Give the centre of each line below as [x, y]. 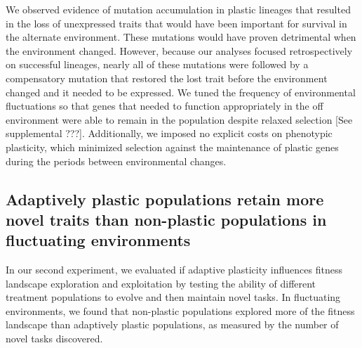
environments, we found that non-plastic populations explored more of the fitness [180, 310]
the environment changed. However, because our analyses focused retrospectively [179, 50]
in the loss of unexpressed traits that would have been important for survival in [176, 23]
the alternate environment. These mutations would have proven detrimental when [181, 37]
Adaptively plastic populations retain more [165, 199]
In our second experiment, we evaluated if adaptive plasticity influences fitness [174, 270]
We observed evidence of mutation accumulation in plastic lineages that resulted [178, 9]
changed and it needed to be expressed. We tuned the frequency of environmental [181, 92]
